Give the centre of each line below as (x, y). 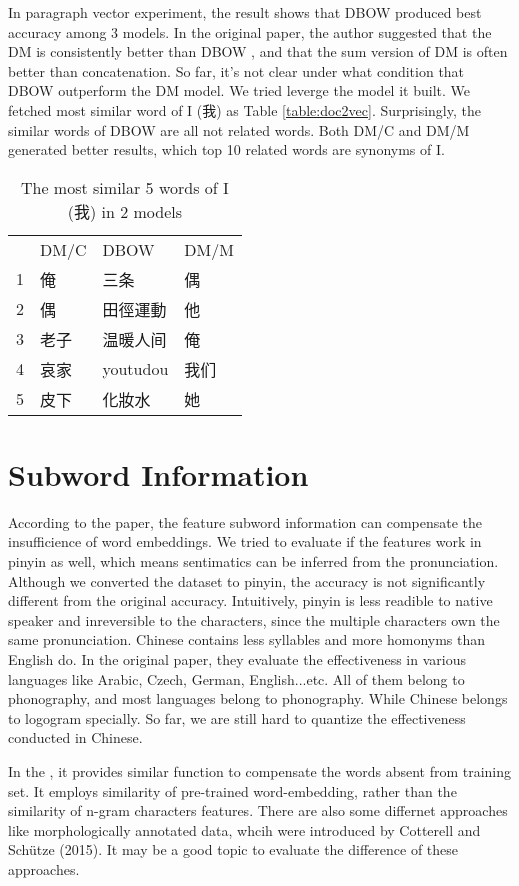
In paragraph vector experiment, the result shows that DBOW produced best (245, 12)
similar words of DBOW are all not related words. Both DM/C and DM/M (239, 129)
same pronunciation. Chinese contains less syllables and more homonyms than (247, 639)
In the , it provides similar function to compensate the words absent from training (260, 771)
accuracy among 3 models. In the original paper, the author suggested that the (250, 31)
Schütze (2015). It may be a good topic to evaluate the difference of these (233, 849)
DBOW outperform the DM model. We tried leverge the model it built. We (239, 90)
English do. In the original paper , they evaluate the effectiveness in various (237, 659)
